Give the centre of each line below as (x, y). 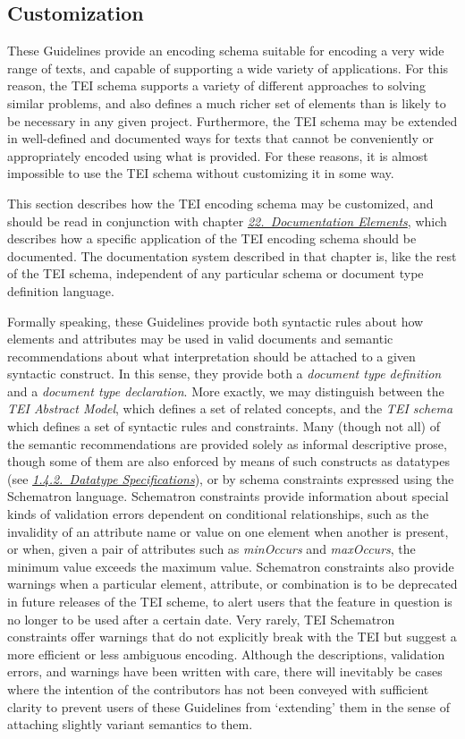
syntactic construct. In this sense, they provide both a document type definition (224, 374)
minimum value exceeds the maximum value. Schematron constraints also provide (231, 566)
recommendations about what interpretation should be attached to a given (211, 356)
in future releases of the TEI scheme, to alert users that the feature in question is (230, 602)
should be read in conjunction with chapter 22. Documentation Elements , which (227, 221)
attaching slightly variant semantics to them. (130, 724)
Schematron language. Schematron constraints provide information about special (228, 496)
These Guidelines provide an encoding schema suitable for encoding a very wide (226, 51)
